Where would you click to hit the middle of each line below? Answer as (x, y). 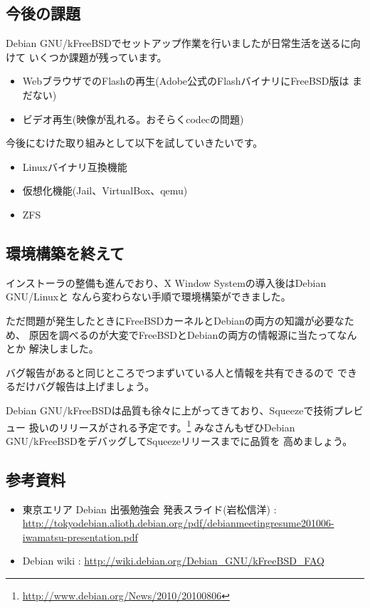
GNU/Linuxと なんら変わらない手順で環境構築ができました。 (148, 297)
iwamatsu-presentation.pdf (80, 536)
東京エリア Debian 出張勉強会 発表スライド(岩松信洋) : (149, 509)
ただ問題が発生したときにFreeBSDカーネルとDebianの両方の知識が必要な (175, 320)
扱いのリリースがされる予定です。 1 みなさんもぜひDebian (162, 426)
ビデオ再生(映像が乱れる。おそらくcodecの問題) (133, 119)
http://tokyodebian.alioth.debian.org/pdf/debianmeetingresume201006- (178, 523)
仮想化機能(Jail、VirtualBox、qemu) (105, 190)
